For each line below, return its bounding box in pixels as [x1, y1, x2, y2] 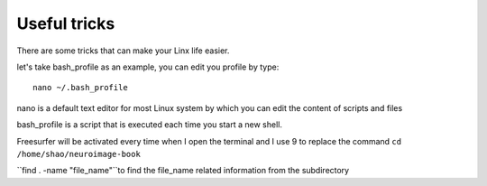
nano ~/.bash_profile [32, 82, 128, 93]
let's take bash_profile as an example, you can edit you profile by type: [16, 61, 280, 72]
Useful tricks [16, 14, 115, 33]
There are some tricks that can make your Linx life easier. [16, 45, 230, 56]
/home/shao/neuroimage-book [16, 149, 142, 159]
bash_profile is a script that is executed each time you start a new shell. [16, 119, 283, 130]
